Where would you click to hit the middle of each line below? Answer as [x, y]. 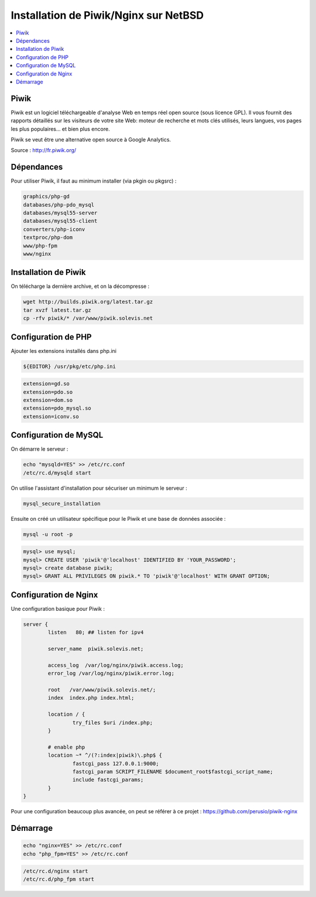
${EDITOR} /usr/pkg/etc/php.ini [70, 366]
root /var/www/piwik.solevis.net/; [102, 690]
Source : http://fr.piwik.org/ [44, 150]
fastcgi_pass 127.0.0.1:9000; [116, 763]
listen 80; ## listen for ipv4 [96, 633]
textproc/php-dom [48, 238]
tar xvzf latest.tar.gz [57, 310]
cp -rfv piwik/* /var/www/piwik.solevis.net [88, 318]
